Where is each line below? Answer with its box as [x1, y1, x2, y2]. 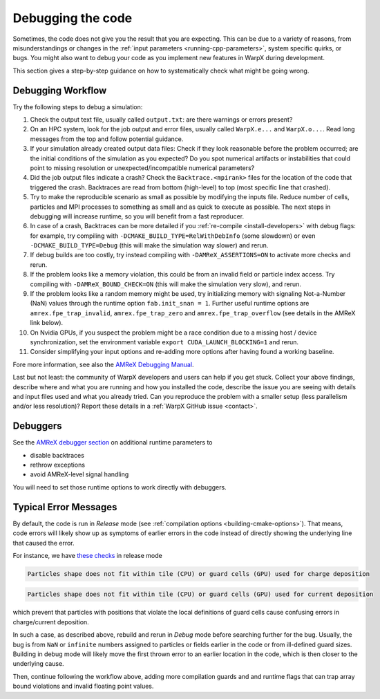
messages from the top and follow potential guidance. [30, 135, 184, 143]
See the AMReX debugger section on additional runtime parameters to [12, 438, 213, 447]
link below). [30, 319, 64, 327]
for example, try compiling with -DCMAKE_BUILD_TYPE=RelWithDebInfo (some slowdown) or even [30, 232, 316, 240]
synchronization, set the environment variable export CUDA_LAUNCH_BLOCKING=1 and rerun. [30, 338, 298, 346]
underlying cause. [12, 660, 65, 668]
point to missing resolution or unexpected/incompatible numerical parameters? [30, 163, 255, 172]
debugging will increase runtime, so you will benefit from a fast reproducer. [30, 212, 245, 221]
